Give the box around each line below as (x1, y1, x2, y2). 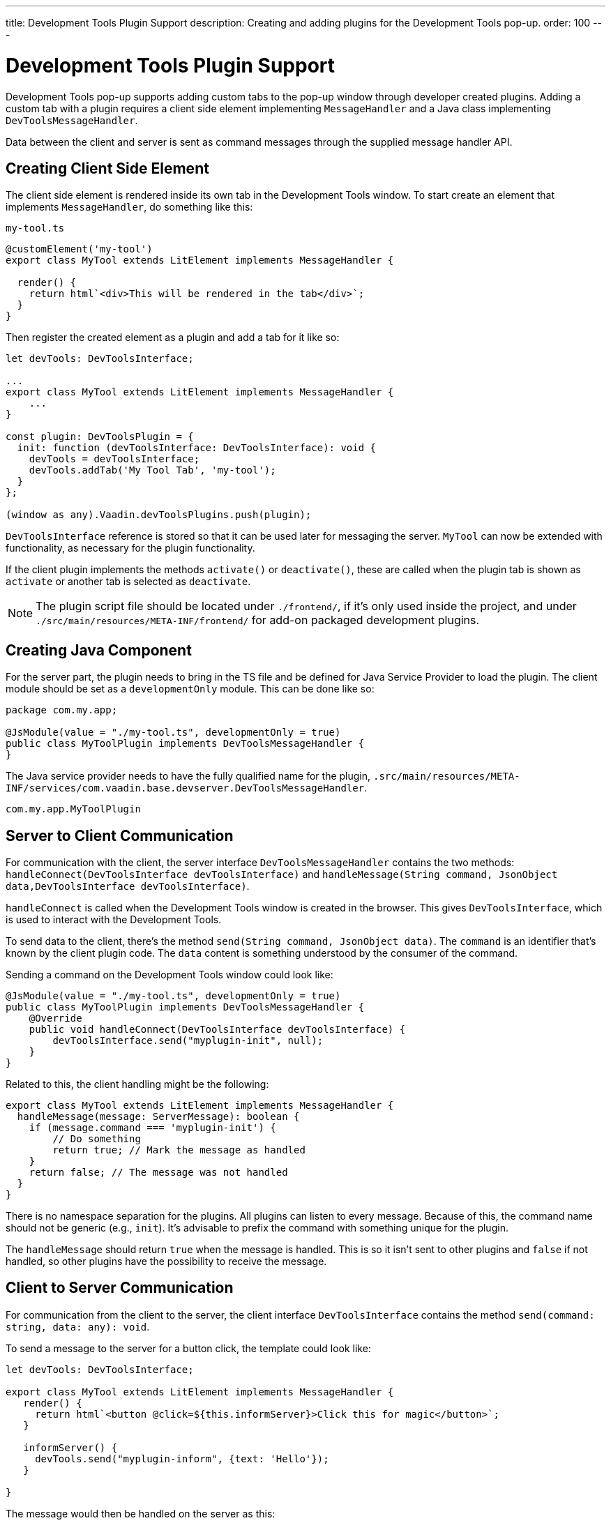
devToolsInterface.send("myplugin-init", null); (52, 1035, 324, 1047)
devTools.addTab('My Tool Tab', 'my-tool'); (29, 464, 276, 476)
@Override (29, 1013, 82, 1024)
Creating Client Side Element (6, 159, 209, 177)
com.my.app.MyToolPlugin (6, 803, 141, 815)
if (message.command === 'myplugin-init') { (29, 1122, 276, 1134)
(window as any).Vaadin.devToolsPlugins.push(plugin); (6, 509, 312, 521)
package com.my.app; (6, 704, 118, 716)
